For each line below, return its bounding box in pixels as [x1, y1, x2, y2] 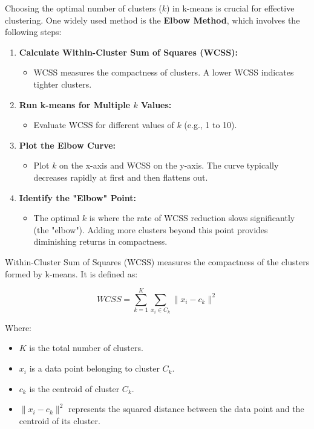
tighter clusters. [33, 77, 92, 90]
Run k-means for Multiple [19, 98, 131, 111]
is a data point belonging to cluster [29, 362, 160, 375]
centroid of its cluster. [19, 414, 100, 427]
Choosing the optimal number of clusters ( [5, 2, 162, 14]
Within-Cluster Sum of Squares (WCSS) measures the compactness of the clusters [5, 255, 310, 268]
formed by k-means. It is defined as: [5, 267, 138, 280]
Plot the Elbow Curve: [19, 138, 116, 151]
